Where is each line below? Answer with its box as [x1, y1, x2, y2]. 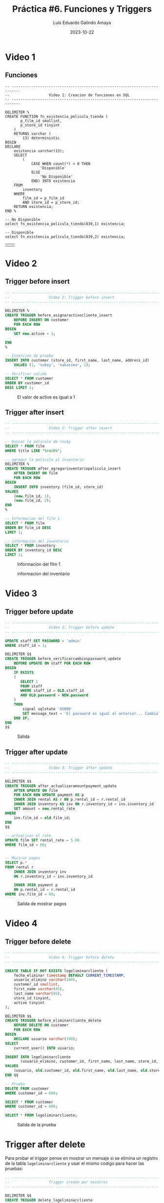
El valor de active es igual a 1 [17, 394, 76, 400]
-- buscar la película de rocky [5, 439, 71, 444]
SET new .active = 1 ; [14, 331, 56, 336]
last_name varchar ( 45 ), [14, 991, 62, 996]
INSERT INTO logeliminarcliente [5, 1054, 71, 1059]
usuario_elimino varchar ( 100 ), [14, 977, 78, 982]
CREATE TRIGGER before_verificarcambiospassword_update [5, 656, 121, 661]
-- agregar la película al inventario [5, 457, 84, 462]
